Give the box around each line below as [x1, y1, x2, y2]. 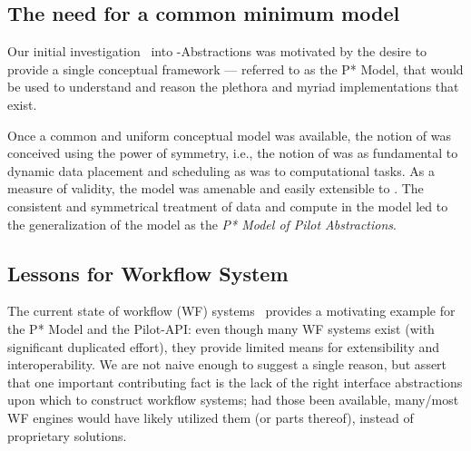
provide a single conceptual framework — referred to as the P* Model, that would [7, 59, 464, 78]
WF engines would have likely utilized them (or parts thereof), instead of [7, 407, 414, 426]
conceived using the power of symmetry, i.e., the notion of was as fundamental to [7, 143, 458, 162]
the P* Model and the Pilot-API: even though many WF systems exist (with [7, 319, 435, 338]
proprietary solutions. [7, 426, 127, 445]
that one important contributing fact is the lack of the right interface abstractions [7, 372, 463, 391]
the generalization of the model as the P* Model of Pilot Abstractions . [7, 214, 397, 233]
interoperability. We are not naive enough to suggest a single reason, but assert [7, 355, 447, 374]
